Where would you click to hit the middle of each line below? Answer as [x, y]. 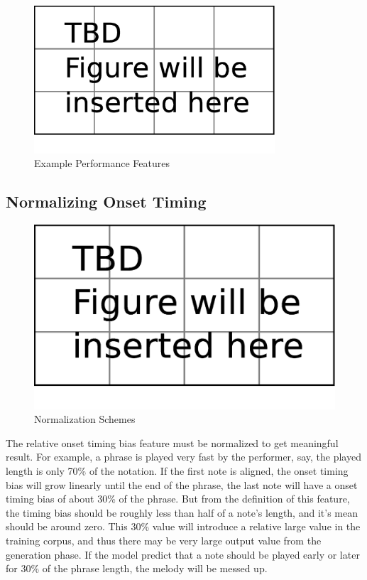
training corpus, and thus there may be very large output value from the [164, 541]
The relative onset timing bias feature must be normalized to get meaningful [172, 442]
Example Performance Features [102, 163]
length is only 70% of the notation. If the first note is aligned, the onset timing [177, 471]
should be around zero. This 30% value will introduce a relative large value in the [183, 526]
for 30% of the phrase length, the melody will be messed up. [137, 568]
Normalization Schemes [85, 419]
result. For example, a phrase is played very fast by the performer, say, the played [183, 457]
